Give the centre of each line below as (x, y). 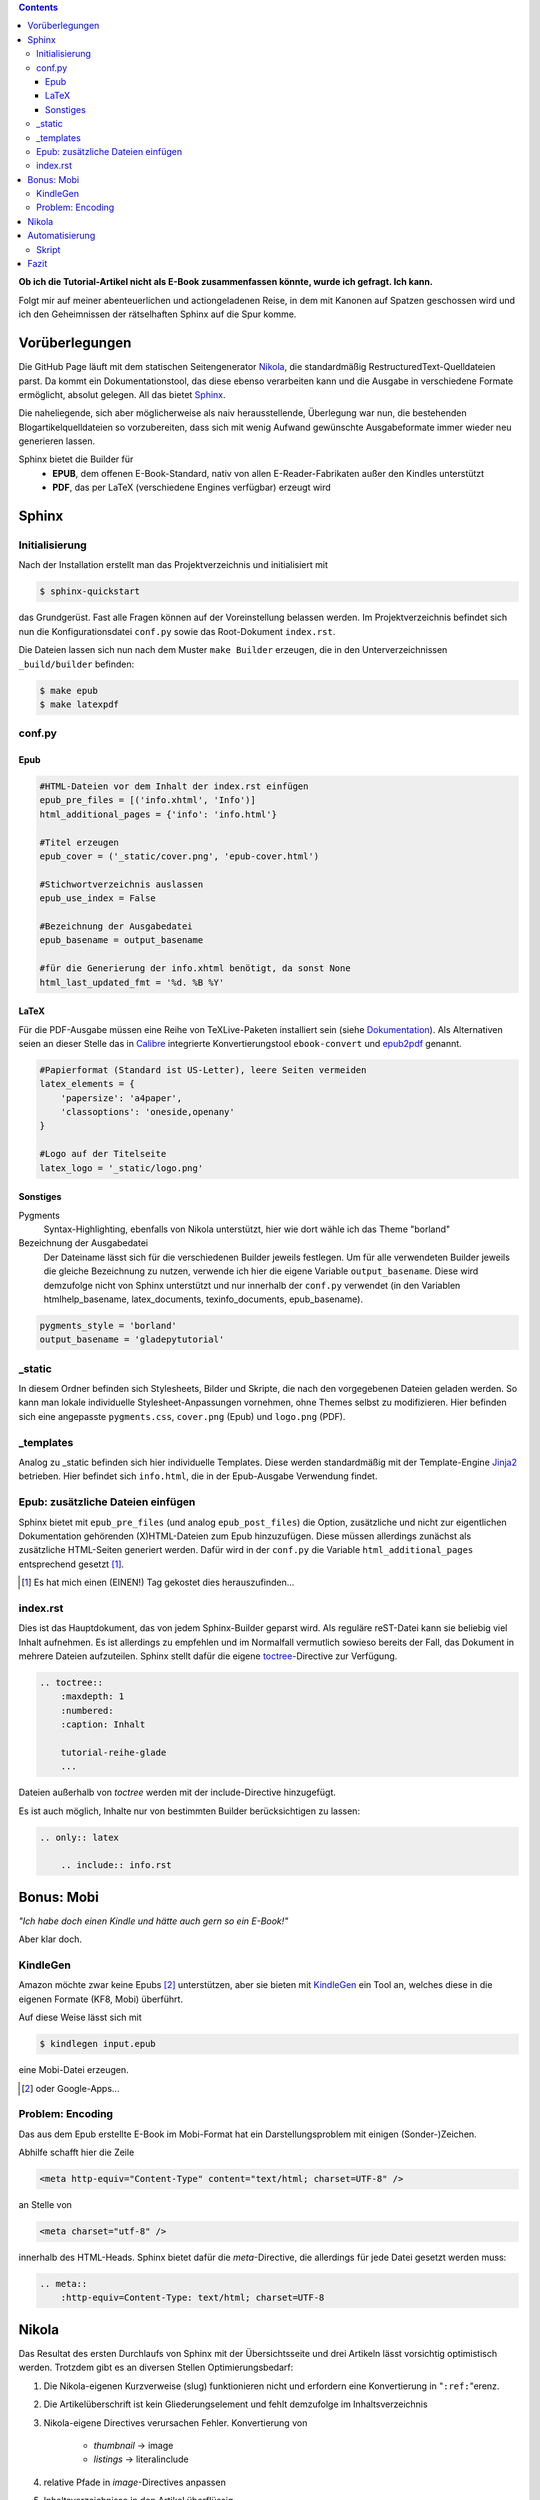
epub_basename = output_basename (121, 940)
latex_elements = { (87, 1084)
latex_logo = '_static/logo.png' (121, 1168)
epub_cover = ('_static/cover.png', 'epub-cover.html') (179, 856)
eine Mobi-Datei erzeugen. (73, 2070)
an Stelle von (45, 2205)
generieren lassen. (57, 441)
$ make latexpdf (79, 704)
